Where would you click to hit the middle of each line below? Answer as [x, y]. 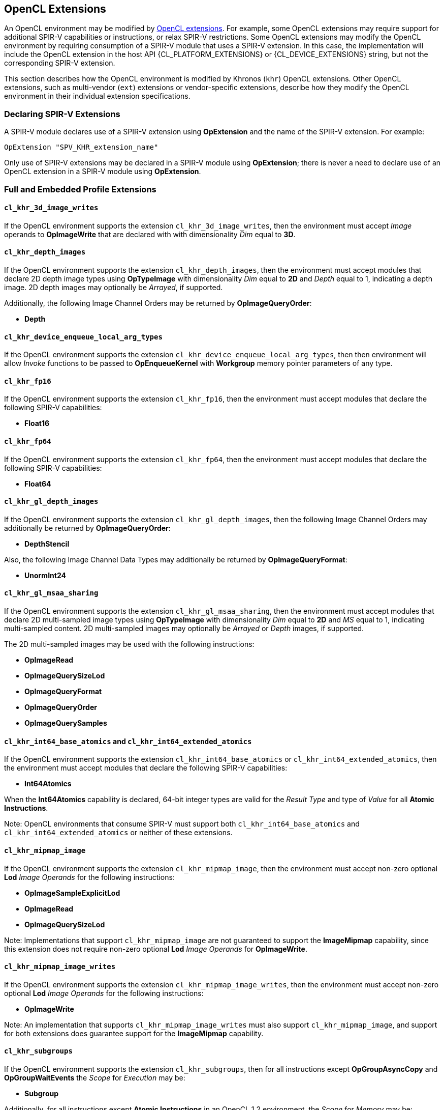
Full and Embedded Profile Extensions [80, 189]
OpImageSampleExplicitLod [72, 893]
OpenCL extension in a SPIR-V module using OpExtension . [103, 172]
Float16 [37, 423]
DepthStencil [47, 544]
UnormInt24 [45, 575]
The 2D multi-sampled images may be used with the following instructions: [129, 644]
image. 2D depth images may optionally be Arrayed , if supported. [114, 287]
